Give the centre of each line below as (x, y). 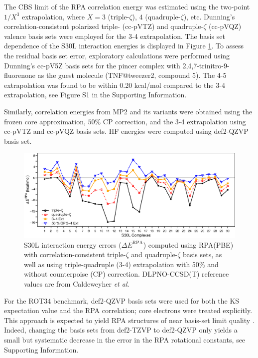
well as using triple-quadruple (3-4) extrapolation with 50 (112, 264)
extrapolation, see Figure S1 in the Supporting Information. (95, 95)
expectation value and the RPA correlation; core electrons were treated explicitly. (128, 310)
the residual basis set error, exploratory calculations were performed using (117, 55)
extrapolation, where (53, 16)
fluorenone (20, 75)
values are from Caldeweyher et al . (77, 284)
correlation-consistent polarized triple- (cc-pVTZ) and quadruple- (104, 26)
